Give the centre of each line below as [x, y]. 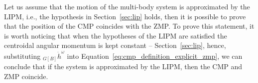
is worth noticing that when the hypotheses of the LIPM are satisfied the [116, 35]
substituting [22, 56]
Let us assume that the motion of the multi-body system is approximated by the [127, 6]
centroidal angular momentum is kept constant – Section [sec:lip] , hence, [115, 45]
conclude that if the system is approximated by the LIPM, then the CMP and [123, 66]
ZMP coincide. [26, 76]
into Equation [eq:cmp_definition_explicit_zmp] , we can [155, 56]
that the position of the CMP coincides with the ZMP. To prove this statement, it [129, 26]
